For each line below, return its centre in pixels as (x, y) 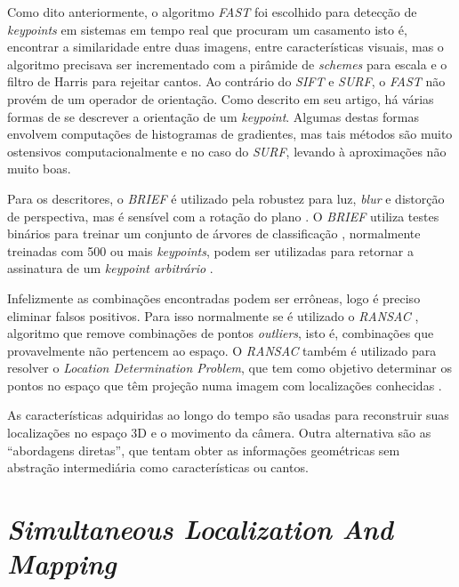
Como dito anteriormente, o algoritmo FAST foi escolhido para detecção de (212, 12)
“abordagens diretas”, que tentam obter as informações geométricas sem (204, 450)
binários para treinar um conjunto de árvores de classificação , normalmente (214, 233)
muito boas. (39, 169)
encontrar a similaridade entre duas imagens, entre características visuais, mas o (225, 47)
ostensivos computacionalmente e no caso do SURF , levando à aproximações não (227, 151)
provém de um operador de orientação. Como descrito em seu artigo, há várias (221, 98)
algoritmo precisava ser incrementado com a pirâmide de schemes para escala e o (227, 64)
